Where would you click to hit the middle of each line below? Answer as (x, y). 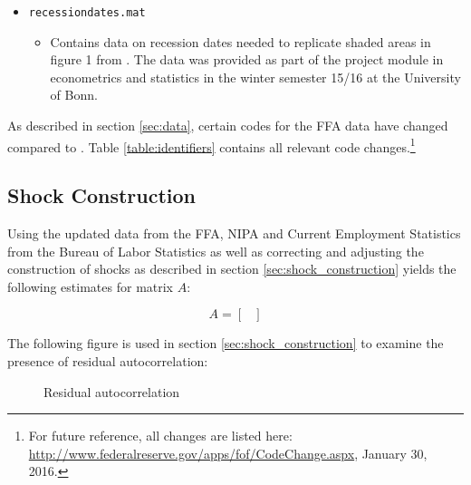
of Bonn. (74, 95)
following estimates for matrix (91, 286)
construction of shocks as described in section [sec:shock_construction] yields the (232, 269)
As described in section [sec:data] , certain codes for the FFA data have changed (228, 126)
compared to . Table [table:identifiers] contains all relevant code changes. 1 (211, 145)
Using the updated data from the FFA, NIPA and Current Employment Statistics (234, 233)
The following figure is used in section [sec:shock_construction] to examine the (226, 343)
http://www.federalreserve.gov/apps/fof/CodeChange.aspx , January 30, (228, 453)
